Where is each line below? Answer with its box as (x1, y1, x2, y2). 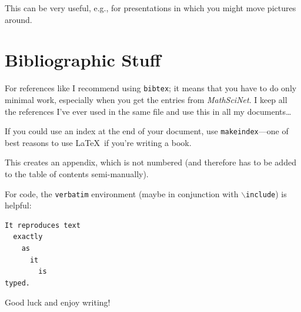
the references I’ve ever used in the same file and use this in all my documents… (5, 105, 292, 117)
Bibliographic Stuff (5, 48, 161, 72)
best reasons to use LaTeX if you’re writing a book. (5, 136, 192, 148)
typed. (5, 278, 30, 287)
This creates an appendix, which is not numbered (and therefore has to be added (5, 156, 296, 168)
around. (5, 13, 32, 25)
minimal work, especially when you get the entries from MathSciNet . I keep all (5, 93, 287, 105)
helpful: (5, 199, 32, 211)
